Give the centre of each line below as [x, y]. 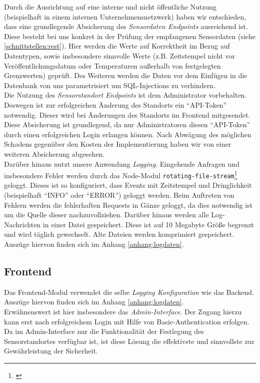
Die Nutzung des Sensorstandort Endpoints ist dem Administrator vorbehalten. [125, 95]
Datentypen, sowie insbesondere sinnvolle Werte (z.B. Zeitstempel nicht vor [120, 55]
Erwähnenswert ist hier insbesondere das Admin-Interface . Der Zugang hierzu [123, 311]
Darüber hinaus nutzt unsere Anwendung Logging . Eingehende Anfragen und [122, 163]
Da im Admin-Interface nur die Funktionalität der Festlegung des [104, 331]
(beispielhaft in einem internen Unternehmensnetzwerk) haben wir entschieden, [125, 16]
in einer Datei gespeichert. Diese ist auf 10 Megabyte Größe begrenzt [148, 224]
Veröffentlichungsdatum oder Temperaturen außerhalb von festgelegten [112, 65]
